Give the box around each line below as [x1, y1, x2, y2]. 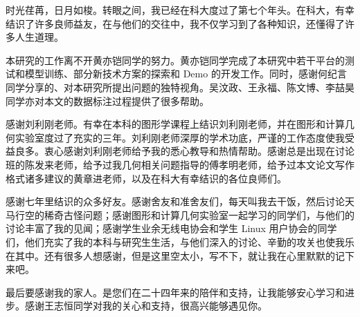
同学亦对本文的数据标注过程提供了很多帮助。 [6, 93, 209, 108]
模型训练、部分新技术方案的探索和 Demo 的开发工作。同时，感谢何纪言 [24, 66, 347, 81]
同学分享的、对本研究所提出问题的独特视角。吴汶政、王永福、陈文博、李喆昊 [6, 79, 354, 94]
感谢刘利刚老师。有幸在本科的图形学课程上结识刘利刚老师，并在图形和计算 [6, 117, 345, 131]
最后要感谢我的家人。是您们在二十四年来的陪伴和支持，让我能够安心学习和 [6, 285, 345, 299]
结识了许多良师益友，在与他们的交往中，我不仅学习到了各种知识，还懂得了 [6, 16, 345, 30]
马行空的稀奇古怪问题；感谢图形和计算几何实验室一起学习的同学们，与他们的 [6, 207, 354, 222]
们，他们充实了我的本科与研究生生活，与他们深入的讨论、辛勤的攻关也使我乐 [6, 234, 354, 249]
